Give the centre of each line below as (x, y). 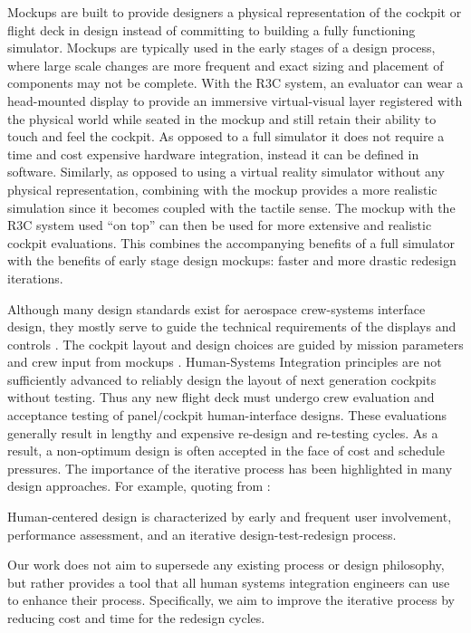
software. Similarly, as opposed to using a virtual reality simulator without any (226, 172)
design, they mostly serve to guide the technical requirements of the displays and (232, 326)
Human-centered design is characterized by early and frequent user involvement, (230, 517)
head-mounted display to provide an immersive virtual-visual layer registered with (235, 100)
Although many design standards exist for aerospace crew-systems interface (216, 308)
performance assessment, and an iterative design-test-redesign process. (202, 534)
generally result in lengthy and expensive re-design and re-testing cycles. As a (223, 432)
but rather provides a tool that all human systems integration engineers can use (229, 582)
